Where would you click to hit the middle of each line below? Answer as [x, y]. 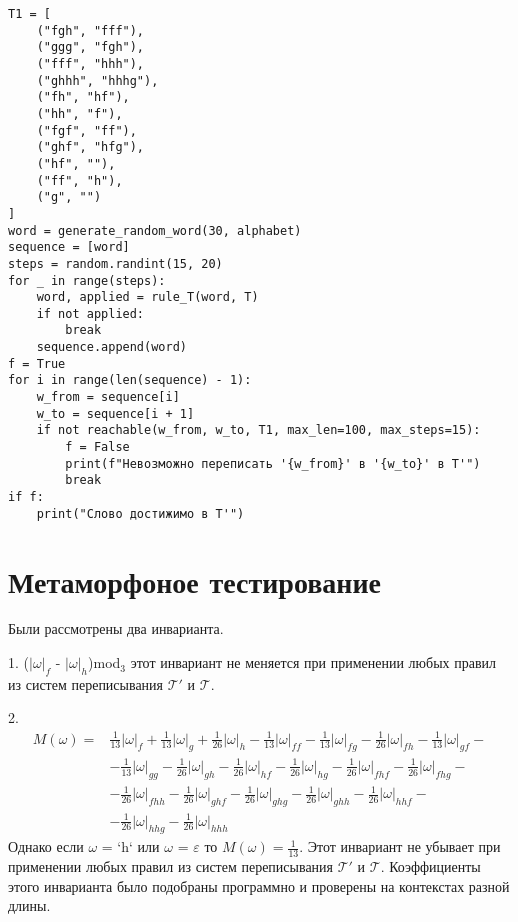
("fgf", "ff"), [86, 130]
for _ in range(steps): [87, 280]
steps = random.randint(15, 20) [115, 263]
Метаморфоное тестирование [195, 580]
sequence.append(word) [111, 347]
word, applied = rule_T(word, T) [147, 297]
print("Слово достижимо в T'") [140, 513]
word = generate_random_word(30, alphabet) [155, 230]
